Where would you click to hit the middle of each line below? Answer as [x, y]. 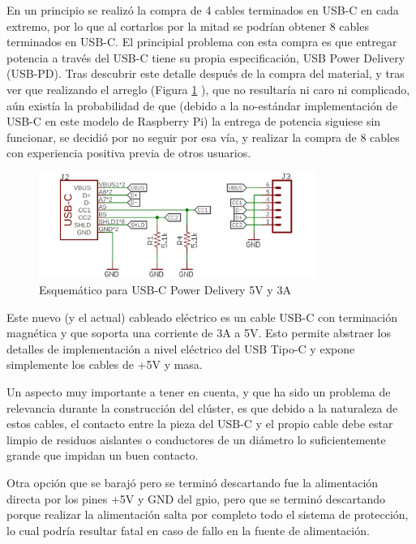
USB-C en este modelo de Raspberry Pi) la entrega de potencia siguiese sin [194, 121]
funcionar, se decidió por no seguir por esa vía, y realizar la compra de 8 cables [203, 137]
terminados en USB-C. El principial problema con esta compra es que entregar [202, 42]
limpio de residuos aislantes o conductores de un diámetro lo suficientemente [196, 439]
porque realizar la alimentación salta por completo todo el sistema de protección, [208, 514]
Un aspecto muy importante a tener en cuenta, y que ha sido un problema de [199, 392]
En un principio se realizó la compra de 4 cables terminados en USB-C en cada [203, 10]
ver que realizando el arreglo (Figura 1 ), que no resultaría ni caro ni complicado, [208, 89]
